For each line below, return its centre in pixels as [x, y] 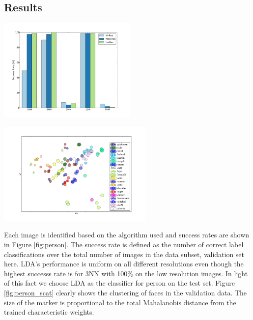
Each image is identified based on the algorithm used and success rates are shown [127, 235]
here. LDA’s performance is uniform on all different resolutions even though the [124, 264]
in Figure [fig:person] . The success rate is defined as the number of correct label [124, 244]
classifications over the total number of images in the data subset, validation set [124, 254]
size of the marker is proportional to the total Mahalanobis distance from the [120, 302]
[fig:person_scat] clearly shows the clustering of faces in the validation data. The [126, 292]
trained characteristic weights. [49, 312]
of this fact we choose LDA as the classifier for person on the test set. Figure [119, 283]
